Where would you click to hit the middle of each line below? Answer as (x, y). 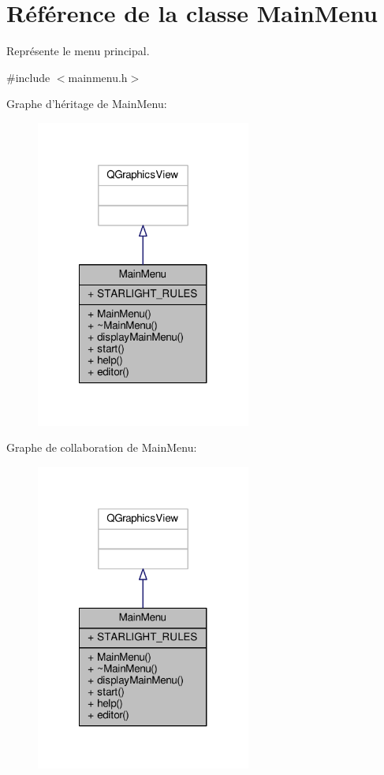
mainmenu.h (98, 77)
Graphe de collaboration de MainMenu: (102, 447)
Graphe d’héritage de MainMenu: (87, 104)
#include (28, 77)
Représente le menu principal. (78, 51)
